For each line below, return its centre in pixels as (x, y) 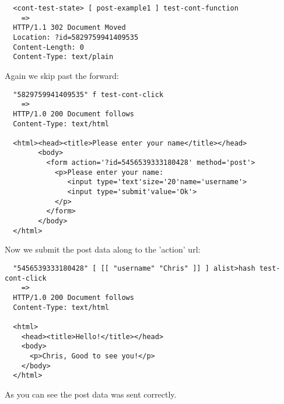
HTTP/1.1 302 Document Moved (69, 28)
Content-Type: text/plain (63, 57)
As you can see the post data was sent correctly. (91, 394)
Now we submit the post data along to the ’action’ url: (103, 249)
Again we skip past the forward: (62, 75)
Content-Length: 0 (49, 47)
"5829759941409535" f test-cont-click (88, 94)
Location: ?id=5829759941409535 (76, 37)
